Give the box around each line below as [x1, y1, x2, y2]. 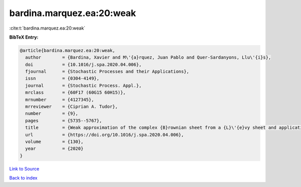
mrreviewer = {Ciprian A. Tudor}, [25, 104, 118, 110]
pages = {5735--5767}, [25, 118, 102, 123]
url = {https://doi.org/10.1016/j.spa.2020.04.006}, [25, 132, 184, 137]
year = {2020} [25, 146, 84, 151]
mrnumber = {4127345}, [25, 97, 94, 102]
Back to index [9, 175, 38, 181]
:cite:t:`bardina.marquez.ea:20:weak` [9, 25, 85, 31]
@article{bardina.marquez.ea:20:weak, [20, 48, 115, 53]
